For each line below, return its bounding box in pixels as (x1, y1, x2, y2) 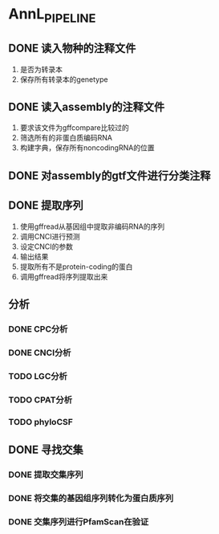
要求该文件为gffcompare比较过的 (19, 123, 130, 132)
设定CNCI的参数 (19, 242, 74, 251)
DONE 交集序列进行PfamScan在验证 (8, 516, 149, 527)
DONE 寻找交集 (8, 443, 84, 456)
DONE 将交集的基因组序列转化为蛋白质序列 (8, 492, 174, 503)
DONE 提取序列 (8, 198, 84, 213)
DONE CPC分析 (8, 323, 68, 334)
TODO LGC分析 (8, 370, 68, 381)
